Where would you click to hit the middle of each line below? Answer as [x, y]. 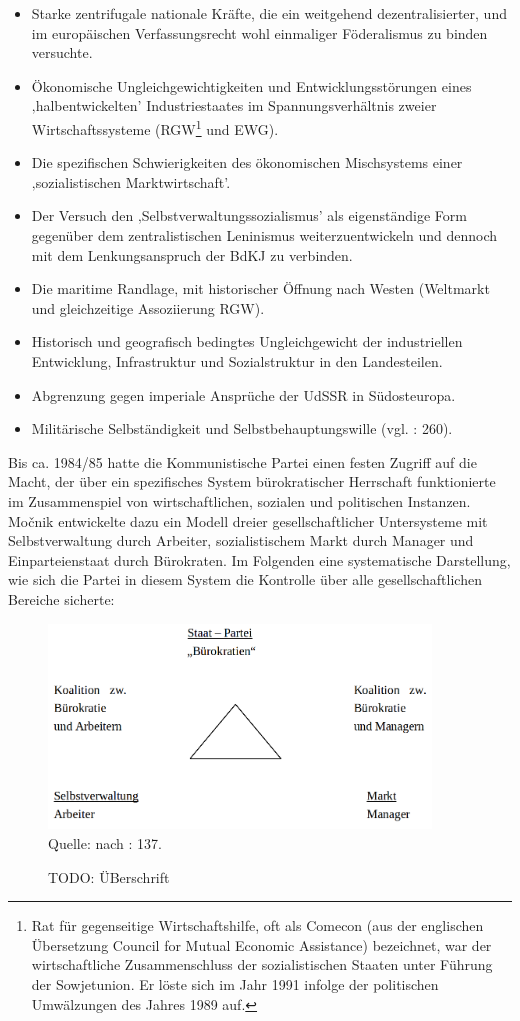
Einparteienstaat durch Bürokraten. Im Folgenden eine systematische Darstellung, [259, 559]
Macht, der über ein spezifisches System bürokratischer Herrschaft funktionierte [252, 481]
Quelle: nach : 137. [105, 842]
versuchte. [62, 52]
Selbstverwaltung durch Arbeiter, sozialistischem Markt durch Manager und [241, 540]
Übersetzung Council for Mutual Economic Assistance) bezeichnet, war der [261, 944]
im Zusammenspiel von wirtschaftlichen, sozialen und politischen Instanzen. [239, 500]
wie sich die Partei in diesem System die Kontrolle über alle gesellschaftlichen [245, 579]
